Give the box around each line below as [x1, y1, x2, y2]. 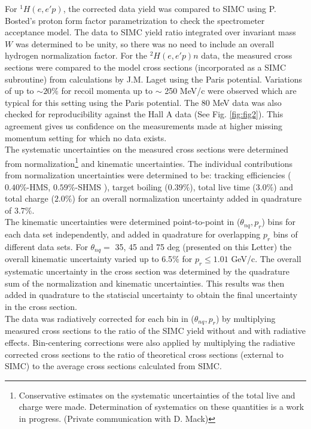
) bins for [261, 215, 295, 228]
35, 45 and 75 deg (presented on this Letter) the [115, 240, 292, 252]
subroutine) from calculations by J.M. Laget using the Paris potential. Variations [5, 72, 303, 85]
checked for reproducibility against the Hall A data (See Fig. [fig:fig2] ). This [5, 108, 283, 120]
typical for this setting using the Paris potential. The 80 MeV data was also [5, 96, 282, 108]
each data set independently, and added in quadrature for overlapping [5, 228, 261, 241]
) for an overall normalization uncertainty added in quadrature [72, 192, 302, 205]
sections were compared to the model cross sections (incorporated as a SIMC [5, 60, 286, 73]
